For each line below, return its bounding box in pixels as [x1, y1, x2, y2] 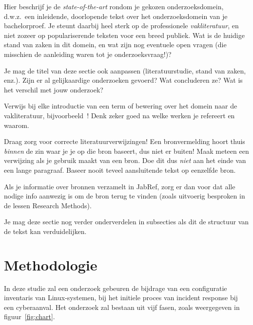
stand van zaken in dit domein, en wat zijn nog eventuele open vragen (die [4, 39, 227, 50]
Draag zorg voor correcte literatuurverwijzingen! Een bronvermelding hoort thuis [4, 136, 245, 146]
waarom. [4, 120, 29, 130]
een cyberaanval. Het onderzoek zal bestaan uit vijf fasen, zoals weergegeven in [4, 302, 240, 312]
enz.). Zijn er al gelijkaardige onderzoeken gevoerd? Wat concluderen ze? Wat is [4, 75, 243, 85]
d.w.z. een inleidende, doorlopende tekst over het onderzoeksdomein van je [4, 11, 228, 21]
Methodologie [4, 254, 97, 274]
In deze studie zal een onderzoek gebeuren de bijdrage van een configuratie [4, 283, 227, 293]
